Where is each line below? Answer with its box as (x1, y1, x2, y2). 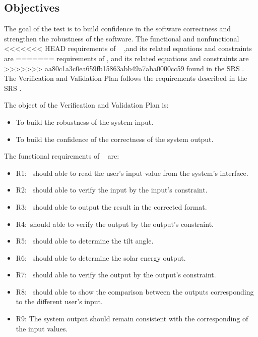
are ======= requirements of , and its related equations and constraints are (4, 53, 249, 63)
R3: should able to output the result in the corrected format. (16, 201, 207, 212)
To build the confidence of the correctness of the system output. (16, 133, 214, 144)
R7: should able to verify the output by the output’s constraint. (16, 269, 216, 280)
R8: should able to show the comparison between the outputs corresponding (16, 286, 254, 297)
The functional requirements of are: (4, 151, 119, 161)
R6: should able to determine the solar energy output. (16, 252, 186, 263)
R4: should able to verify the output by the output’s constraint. (16, 218, 214, 229)
